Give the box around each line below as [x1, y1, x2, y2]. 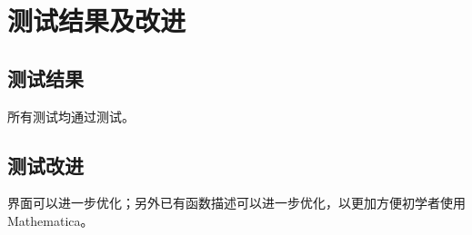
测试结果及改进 [7, 2, 186, 39]
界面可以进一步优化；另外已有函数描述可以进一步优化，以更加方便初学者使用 [7, 193, 466, 212]
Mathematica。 [7, 211, 94, 230]
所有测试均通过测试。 [7, 106, 135, 125]
